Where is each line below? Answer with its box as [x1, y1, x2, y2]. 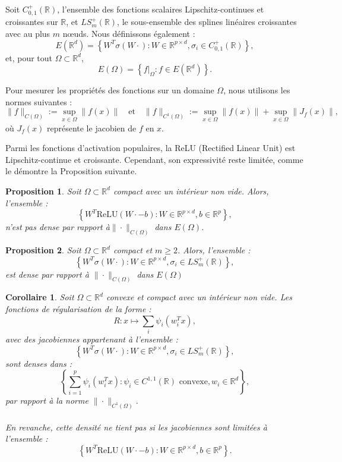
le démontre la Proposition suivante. [5, 165, 137, 177]
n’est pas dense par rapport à [5, 221, 110, 233]
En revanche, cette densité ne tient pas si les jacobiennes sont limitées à [5, 420, 267, 433]
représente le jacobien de [46, 121, 137, 134]
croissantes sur [5, 15, 58, 28]
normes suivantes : [5, 95, 72, 108]
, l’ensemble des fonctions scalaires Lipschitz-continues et [57, 3, 264, 15]
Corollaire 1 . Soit [5, 291, 74, 303]
